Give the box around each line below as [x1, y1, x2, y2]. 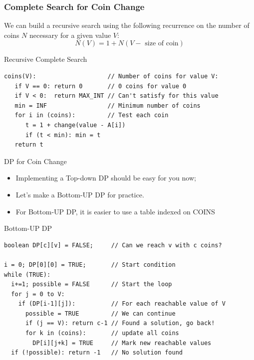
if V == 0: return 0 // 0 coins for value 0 [14, 82, 187, 90]
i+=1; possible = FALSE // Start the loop [11, 281, 172, 288]
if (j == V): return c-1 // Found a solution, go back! [25, 320, 215, 327]
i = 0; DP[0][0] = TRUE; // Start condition [4, 261, 176, 268]
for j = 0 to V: [11, 290, 65, 298]
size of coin [145, 40, 179, 47]
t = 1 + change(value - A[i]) [25, 121, 126, 129]
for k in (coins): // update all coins [25, 330, 179, 337]
